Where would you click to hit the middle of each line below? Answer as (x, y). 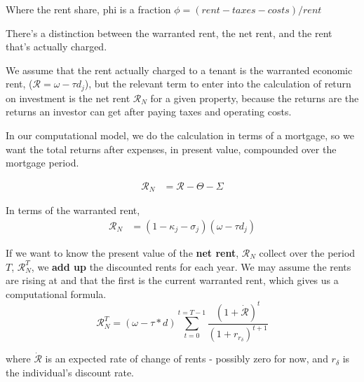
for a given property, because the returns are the (255, 98)
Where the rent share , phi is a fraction (88, 9)
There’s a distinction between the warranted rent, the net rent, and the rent (169, 33)
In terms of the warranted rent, (73, 210)
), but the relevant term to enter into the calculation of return (218, 84)
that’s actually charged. (56, 47)
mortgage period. (42, 163)
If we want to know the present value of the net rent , (122, 252)
